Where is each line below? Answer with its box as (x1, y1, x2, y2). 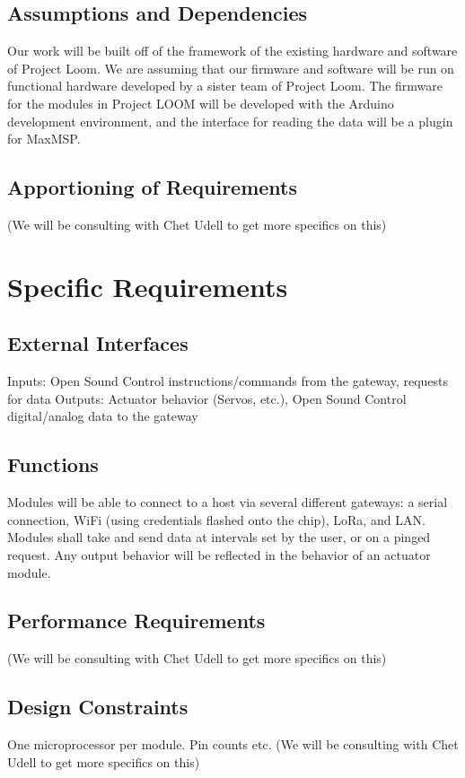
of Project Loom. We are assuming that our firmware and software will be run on (7, 58, 454, 77)
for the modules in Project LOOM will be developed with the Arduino (7, 93, 394, 112)
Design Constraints (7, 693, 189, 721)
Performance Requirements (7, 607, 266, 634)
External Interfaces (7, 329, 189, 357)
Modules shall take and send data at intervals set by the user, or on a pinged (7, 528, 431, 546)
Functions (7, 450, 99, 478)
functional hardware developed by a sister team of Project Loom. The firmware (7, 76, 443, 95)
